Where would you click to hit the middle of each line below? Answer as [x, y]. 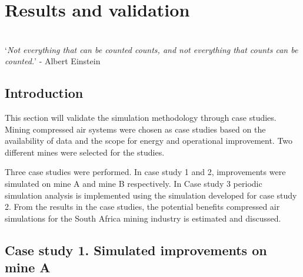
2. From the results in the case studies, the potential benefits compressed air [142, 207]
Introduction [44, 93]
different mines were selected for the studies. [85, 152]
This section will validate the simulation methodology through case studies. [141, 118]
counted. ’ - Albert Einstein [53, 61]
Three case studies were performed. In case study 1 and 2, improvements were [145, 172]
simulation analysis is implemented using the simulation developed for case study [151, 195]
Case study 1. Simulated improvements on [136, 250]
